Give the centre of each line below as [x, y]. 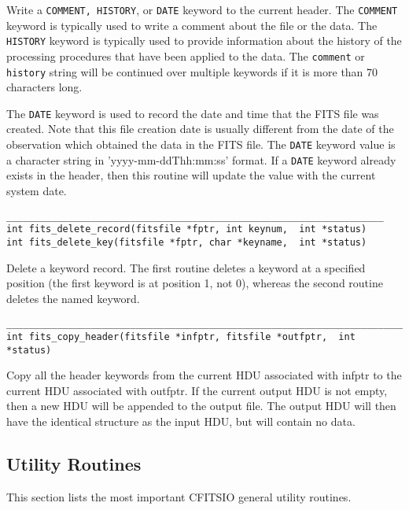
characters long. [44, 87]
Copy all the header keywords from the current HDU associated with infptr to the [204, 375]
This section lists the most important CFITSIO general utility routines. [179, 496]
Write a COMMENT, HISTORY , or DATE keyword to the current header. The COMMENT [202, 9]
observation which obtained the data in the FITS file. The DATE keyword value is [201, 144]
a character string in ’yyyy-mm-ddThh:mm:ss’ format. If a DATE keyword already [201, 159]
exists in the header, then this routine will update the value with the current [191, 175]
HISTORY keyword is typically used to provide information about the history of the [204, 41]
